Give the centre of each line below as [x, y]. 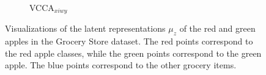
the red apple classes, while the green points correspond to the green [133, 53]
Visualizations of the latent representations [85, 28]
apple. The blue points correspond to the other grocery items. [121, 65]
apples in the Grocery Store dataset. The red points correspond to [129, 41]
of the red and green [217, 28]
